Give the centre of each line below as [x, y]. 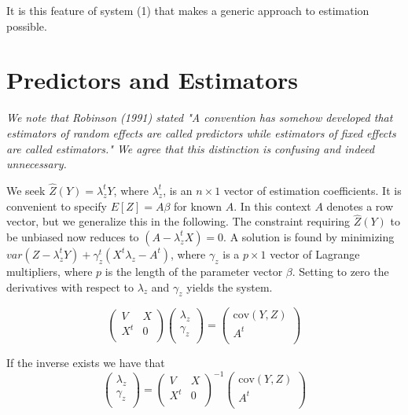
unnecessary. [37, 164]
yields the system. [230, 286]
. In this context [272, 206]
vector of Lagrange [315, 253]
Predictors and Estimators [153, 80]
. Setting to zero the [340, 271]
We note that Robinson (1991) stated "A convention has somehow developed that [200, 118]
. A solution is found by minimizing [309, 236]
